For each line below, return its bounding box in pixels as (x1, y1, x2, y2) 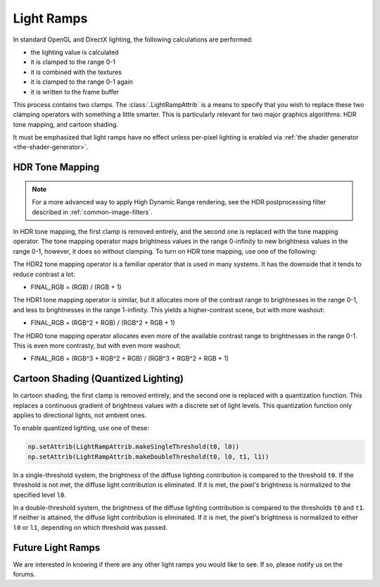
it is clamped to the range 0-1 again (30, 78, 134, 86)
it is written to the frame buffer (30, 87, 120, 96)
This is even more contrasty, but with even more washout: (13, 341, 182, 350)
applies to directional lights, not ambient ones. (13, 411, 147, 419)
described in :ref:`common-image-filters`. (32, 208, 153, 216)
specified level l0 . (13, 490, 67, 499)
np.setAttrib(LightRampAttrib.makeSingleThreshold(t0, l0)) (27, 443, 240, 451)
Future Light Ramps (13, 541, 101, 553)
